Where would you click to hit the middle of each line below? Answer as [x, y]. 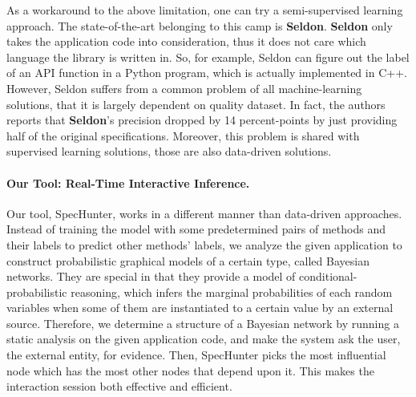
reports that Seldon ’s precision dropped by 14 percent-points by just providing [202, 120]
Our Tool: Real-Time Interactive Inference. [128, 182]
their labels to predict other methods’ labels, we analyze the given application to [204, 244]
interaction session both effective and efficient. [119, 386]
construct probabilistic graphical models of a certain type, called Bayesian [188, 260]
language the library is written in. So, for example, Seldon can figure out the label [208, 57]
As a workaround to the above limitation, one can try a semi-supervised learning [205, 10]
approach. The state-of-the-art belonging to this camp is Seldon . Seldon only [200, 25]
